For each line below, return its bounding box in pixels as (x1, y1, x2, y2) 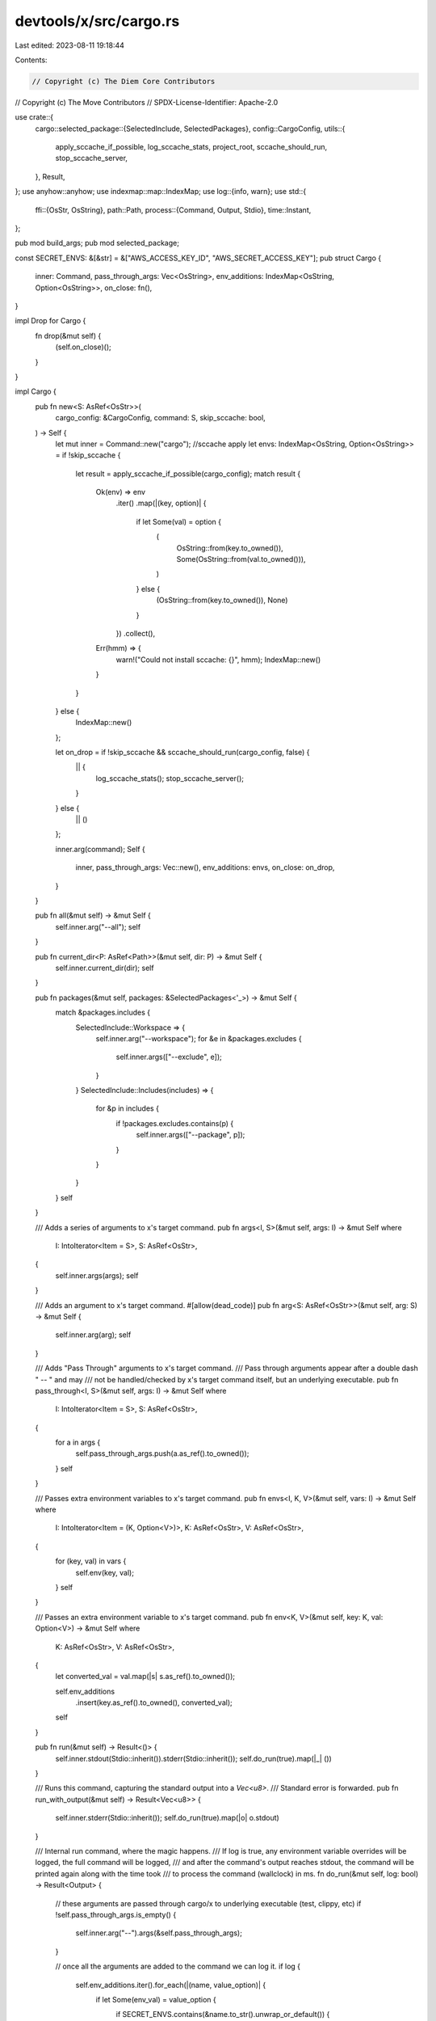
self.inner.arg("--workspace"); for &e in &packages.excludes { (95, 1033, 302, 1043)
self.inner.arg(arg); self (55, 1330, 132, 1340)
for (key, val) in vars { (55, 1556, 127, 1566)
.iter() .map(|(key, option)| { (115, 498, 207, 508)
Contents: (15, 55, 48, 65)
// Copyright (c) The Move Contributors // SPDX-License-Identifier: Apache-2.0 (15, 97, 279, 107)
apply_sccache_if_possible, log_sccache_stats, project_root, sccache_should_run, (55, 142, 328, 152)
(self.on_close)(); (55, 342, 112, 352)
